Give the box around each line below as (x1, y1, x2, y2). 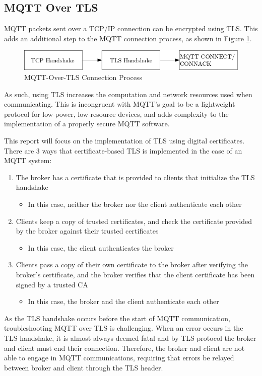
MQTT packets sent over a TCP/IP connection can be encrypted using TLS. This (4, 23, 258, 34)
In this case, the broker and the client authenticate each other (28, 296, 219, 307)
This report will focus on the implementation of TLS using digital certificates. (4, 135, 245, 146)
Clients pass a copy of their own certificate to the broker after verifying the (16, 259, 248, 270)
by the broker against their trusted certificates (16, 225, 159, 236)
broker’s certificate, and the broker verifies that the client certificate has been (16, 269, 255, 279)
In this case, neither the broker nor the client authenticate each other (28, 199, 242, 209)
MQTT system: (4, 155, 52, 166)
